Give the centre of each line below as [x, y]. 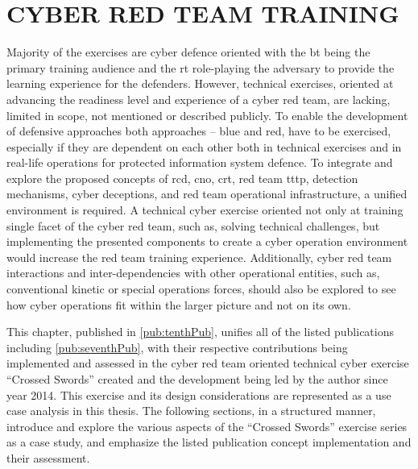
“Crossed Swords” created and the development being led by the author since [197, 379]
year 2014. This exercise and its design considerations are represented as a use [199, 394]
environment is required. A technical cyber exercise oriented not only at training [205, 210]
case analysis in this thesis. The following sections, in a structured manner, [191, 411]
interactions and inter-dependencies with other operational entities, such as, [193, 273]
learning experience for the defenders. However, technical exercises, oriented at [200, 83]
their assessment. [48, 457]
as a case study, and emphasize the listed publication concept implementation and [209, 442]
